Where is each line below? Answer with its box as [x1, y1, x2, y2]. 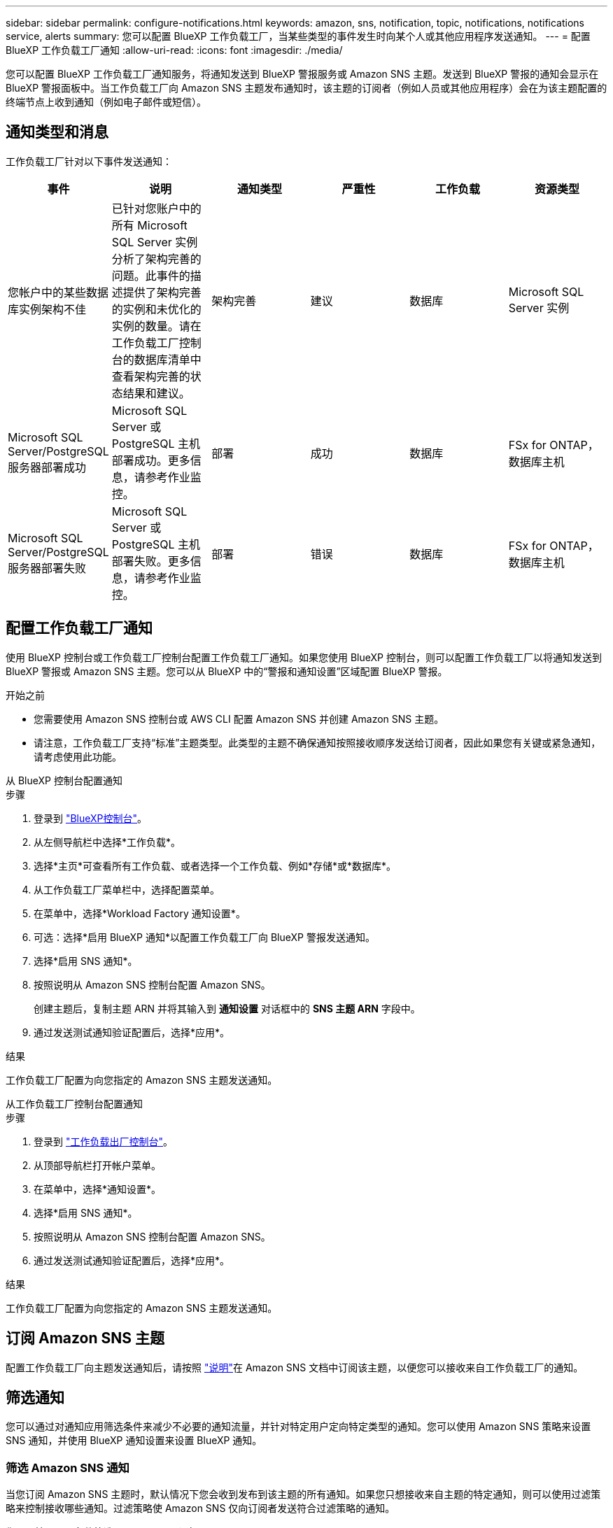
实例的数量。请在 [111, 318, 202, 333]
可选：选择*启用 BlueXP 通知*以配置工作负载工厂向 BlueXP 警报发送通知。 [34, 931, 375, 943]
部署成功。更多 [111, 453, 190, 467]
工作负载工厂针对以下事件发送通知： [6, 155, 172, 167]
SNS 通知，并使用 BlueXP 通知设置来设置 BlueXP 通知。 [6, 1434, 262, 1447]
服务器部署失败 [8, 560, 87, 575]
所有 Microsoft [111, 218, 188, 232]
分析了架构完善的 [111, 251, 202, 266]
